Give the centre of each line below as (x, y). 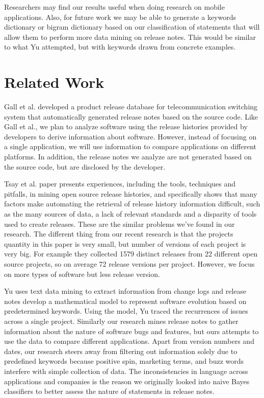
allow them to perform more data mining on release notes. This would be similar (130, 37)
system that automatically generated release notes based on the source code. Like (131, 116)
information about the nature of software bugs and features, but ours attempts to (131, 331)
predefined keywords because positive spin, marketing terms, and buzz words (124, 361)
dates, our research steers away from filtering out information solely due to (121, 351)
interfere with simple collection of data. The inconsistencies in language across (126, 371)
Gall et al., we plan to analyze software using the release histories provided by (126, 126)
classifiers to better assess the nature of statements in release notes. (109, 391)
